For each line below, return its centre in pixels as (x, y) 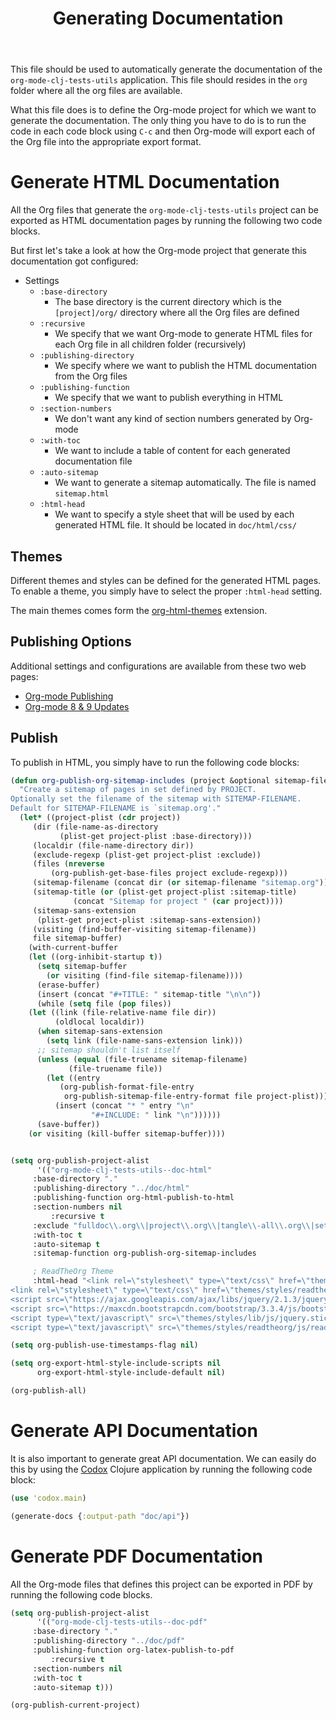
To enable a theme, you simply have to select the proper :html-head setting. (166, 591)
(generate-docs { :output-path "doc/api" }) (100, 1516)
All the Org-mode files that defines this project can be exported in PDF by (161, 1584)
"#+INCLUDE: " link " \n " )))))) (156, 1115)
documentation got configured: (74, 261)
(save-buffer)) (68, 1124)
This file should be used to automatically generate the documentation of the (166, 69)
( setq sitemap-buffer (82, 967)
